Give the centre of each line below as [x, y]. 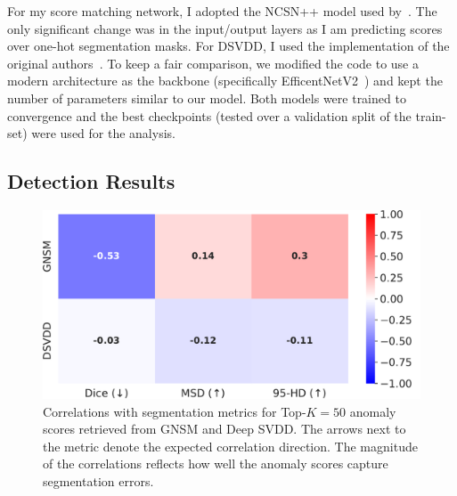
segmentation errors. [98, 480]
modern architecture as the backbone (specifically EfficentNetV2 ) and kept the [225, 81]
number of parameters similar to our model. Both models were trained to [207, 98]
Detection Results [91, 181]
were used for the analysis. [103, 133]
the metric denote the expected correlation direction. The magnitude [230, 446]
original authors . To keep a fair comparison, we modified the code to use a [213, 63]
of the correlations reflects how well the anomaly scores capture [216, 463]
